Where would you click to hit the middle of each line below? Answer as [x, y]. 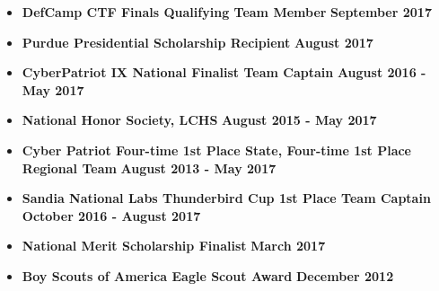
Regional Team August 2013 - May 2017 [149, 168]
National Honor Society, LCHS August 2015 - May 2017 [199, 120]
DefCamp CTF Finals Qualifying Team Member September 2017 [227, 12]
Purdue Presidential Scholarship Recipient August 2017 [198, 42]
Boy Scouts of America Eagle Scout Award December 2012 [208, 275]
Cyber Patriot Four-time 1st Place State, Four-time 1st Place [216, 150]
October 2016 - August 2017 [111, 215]
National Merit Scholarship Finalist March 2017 [174, 246]
